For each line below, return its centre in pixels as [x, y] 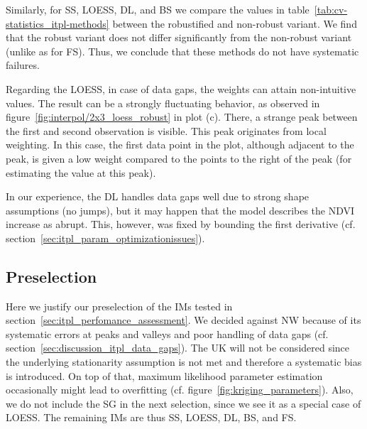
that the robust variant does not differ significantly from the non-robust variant [179, 37]
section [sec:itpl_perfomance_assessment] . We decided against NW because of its [183, 320]
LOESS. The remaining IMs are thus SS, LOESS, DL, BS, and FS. [151, 417]
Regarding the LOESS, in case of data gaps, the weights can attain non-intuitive [181, 88]
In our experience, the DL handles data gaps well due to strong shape [158, 196]
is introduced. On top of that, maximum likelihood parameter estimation [164, 375]
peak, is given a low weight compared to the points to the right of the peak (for [179, 158]
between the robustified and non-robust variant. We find [235, 23]
